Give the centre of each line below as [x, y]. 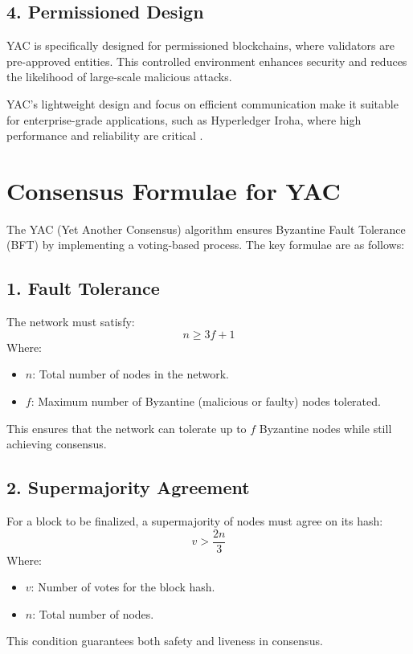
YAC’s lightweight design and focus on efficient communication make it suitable [202, 103]
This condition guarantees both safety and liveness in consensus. [165, 641]
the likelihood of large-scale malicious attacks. [119, 77]
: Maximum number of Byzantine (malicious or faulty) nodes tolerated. [206, 401]
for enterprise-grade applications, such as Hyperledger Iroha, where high [184, 119]
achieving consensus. [57, 444]
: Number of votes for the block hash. [123, 587]
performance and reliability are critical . [105, 135]
